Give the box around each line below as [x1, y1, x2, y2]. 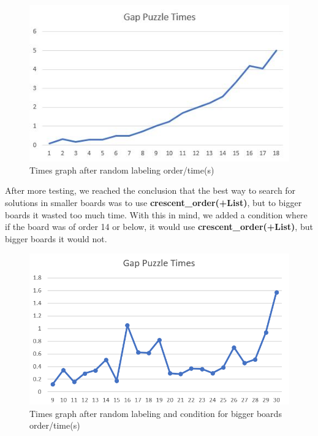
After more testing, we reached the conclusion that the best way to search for [5, 184, 296, 197]
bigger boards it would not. [5, 232, 107, 245]
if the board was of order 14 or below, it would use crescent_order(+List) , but [5, 220, 313, 233]
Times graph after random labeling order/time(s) [29, 163, 214, 176]
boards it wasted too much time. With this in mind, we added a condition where [5, 208, 308, 221]
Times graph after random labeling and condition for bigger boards [29, 407, 282, 419]
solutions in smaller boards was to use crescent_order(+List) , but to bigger [5, 196, 302, 209]
